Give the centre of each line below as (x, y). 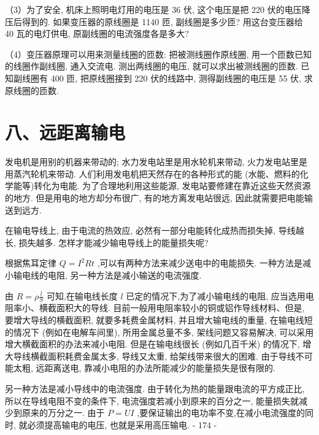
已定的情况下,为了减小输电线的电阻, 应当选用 (216, 295)
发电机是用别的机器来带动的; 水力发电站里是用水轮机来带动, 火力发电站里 (152, 162)
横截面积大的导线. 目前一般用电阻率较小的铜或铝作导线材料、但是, (172, 308)
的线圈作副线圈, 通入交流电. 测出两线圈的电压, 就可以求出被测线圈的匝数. (152, 66)
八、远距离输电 (65, 132)
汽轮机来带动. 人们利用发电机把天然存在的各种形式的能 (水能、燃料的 (161, 173)
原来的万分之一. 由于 (63, 413)
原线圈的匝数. (32, 90)
